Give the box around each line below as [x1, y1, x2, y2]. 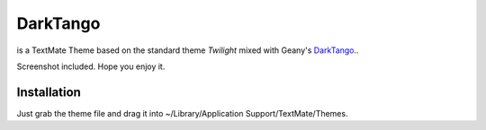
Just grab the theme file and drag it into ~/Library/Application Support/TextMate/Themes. [16, 108, 348, 118]
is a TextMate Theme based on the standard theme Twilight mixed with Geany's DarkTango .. [16, 45, 359, 56]
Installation [16, 84, 81, 100]
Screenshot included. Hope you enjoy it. [16, 61, 166, 72]
